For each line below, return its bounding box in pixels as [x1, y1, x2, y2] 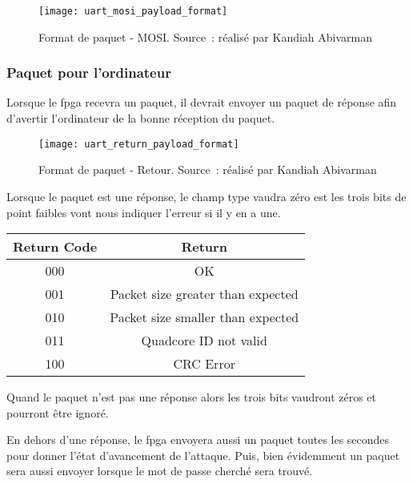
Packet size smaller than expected [110, 308, 299, 327]
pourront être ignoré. [6, 404, 109, 421]
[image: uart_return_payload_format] [38, 138, 239, 150]
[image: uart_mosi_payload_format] [38, 6, 228, 17]
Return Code [13, 237, 98, 256]
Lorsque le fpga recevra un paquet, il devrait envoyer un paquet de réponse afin [6, 94, 397, 111]
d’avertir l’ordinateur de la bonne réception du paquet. [6, 110, 275, 127]
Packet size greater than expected [110, 284, 299, 304]
